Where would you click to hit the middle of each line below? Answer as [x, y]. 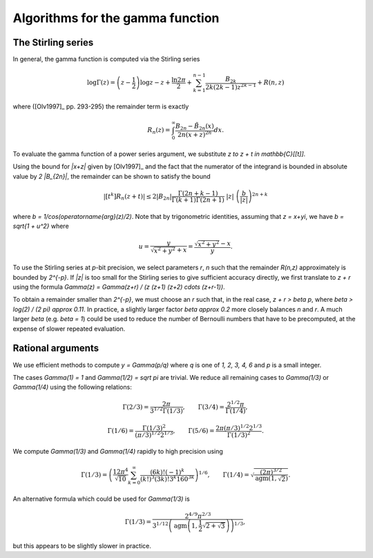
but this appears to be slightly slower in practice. [82, 546]
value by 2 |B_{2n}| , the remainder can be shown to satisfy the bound [112, 176]
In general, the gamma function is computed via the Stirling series [106, 59]
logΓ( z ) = [101, 83]
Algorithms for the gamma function [116, 18]
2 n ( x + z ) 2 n [194, 134]
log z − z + [155, 83]
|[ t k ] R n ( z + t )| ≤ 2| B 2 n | [137, 196]
